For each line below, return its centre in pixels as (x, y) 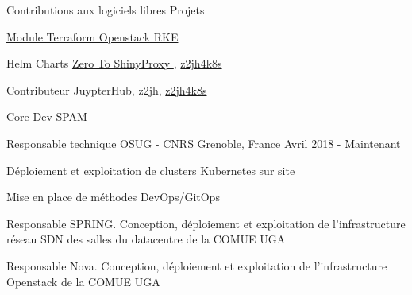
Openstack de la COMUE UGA (83, 281)
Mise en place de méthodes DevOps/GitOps (113, 197)
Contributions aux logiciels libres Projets (106, 10)
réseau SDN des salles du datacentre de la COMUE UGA (146, 239)
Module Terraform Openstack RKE (92, 36)
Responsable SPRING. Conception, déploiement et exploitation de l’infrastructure (206, 223)
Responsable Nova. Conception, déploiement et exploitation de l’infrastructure (197, 265)
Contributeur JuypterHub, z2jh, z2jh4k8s (107, 89)
